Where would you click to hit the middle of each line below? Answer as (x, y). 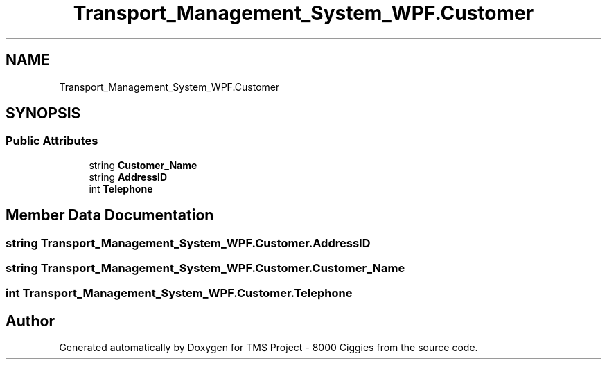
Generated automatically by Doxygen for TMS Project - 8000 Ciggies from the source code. (269, 348)
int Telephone (121, 188)
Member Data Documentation (110, 215)
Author (30, 321)
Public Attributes (52, 141)
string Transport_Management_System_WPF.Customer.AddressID (188, 243)
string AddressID (128, 177)
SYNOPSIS (43, 114)
